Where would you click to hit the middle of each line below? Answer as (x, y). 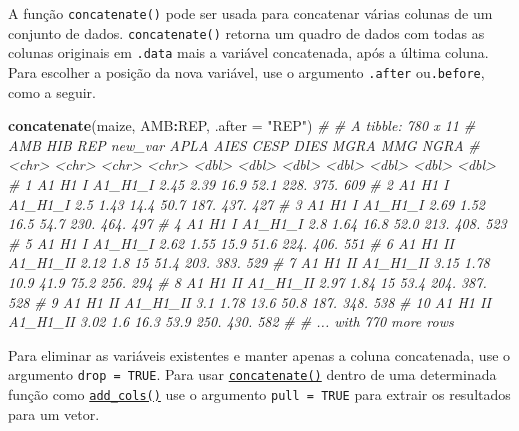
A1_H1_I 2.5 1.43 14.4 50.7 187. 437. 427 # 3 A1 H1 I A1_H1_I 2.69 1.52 (246, 203)
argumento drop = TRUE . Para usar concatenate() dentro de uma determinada (252, 374)
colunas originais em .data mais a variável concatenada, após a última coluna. (248, 52)
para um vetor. (54, 413)
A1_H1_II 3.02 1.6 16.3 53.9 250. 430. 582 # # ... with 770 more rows (231, 321)
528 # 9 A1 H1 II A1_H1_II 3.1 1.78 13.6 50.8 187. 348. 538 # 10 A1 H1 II (249, 301)
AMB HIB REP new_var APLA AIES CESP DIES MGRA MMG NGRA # (244, 144)
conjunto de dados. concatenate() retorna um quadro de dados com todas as (246, 32)
